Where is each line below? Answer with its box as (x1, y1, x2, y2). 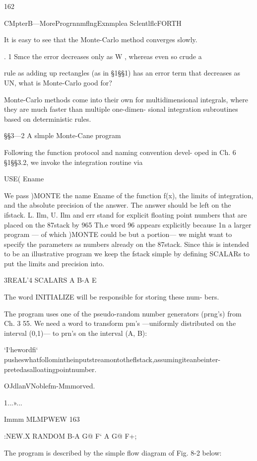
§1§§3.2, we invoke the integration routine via (4, 156, 143, 167)
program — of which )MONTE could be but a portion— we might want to (4, 229, 232, 239)
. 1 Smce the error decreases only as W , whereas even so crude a (4, 51, 202, 61)
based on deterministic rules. (4, 113, 91, 124)
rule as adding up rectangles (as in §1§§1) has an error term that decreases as (4, 68, 241, 78)
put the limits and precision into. (4, 258, 105, 268)
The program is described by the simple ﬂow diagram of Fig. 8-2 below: (4, 447, 222, 458)
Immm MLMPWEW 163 (4, 414, 80, 424)
